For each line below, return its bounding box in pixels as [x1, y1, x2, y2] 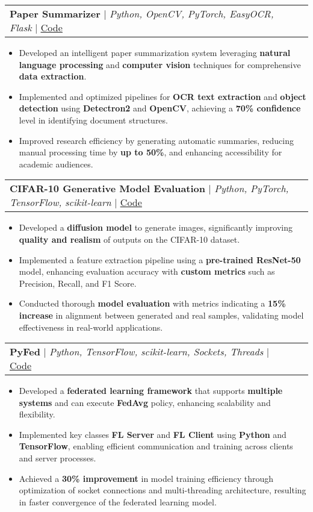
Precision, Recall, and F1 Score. [19, 276, 137, 289]
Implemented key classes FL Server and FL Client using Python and [19, 428, 287, 440]
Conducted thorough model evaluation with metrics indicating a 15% [19, 297, 286, 310]
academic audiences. [19, 157, 93, 170]
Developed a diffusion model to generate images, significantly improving [19, 221, 293, 234]
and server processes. [19, 452, 96, 464]
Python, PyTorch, [214, 181, 289, 196]
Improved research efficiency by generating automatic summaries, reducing [19, 134, 294, 146]
